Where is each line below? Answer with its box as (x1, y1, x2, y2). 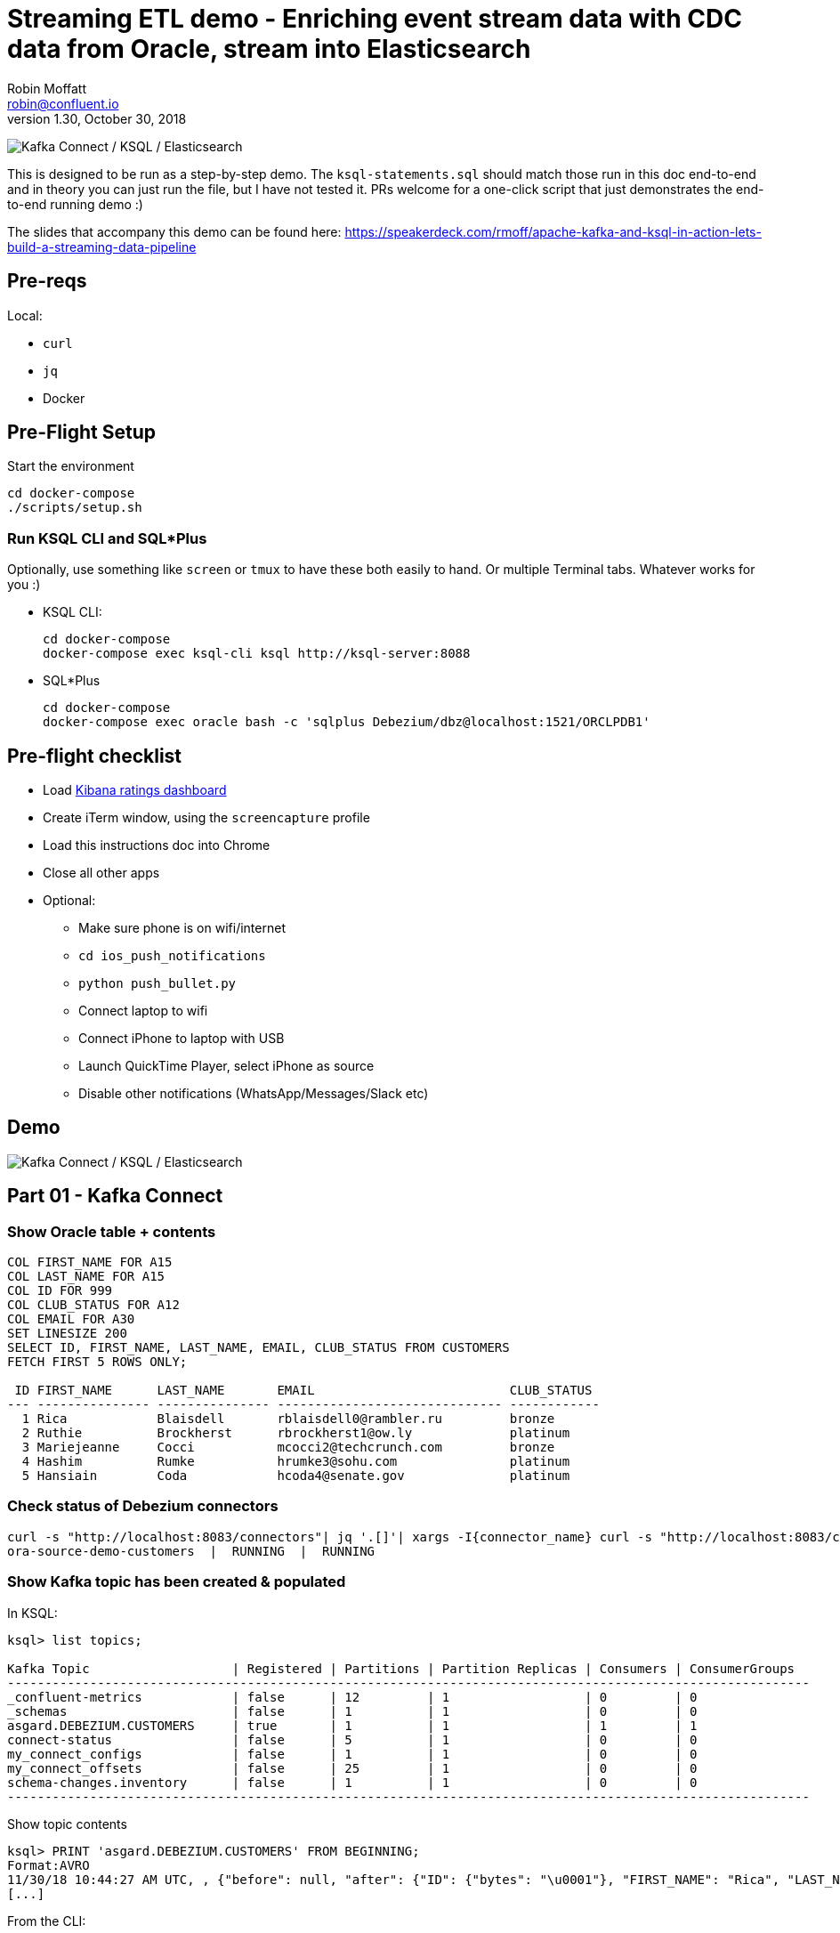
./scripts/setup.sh (7, 500, 142, 515)
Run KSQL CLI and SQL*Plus (7, 529, 207, 547)
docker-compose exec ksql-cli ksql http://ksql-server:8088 (43, 646, 471, 661)
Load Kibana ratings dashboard (43, 782, 227, 798)
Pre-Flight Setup (7, 421, 156, 444)
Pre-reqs (7, 270, 87, 293)
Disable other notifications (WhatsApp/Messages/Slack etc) (78, 1086, 429, 1102)
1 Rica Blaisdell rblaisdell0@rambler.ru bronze (21, 1411, 555, 1427)
